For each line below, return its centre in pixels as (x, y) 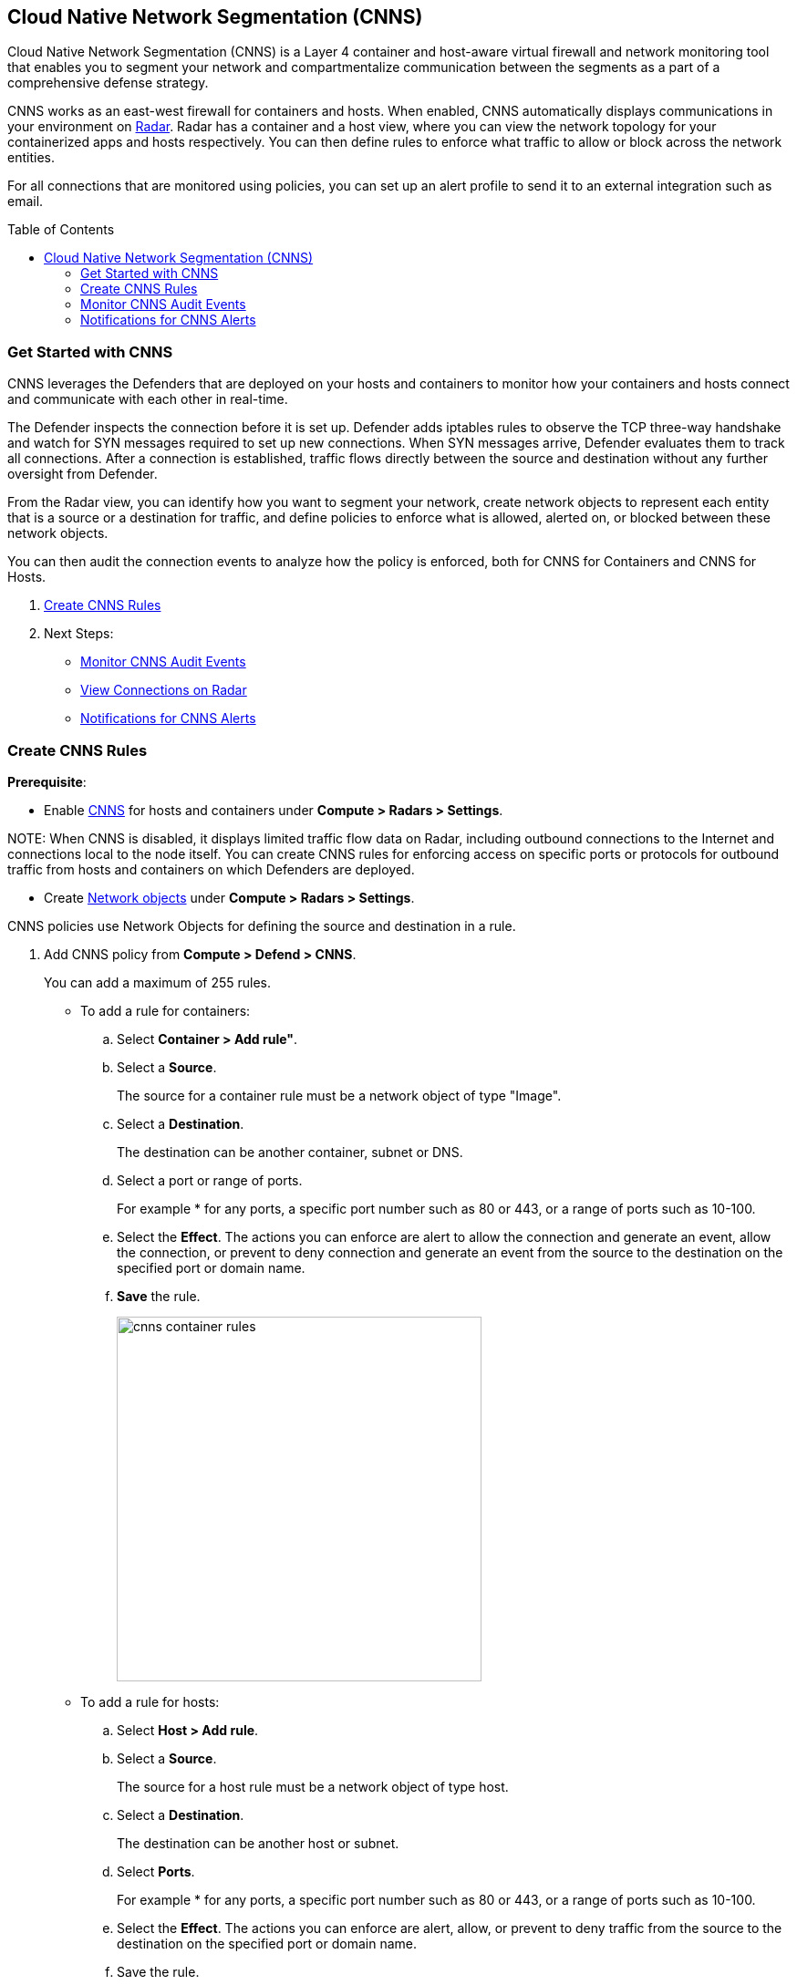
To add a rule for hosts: (150, 1701)
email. (26, 202)
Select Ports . (156, 1871)
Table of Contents (61, 230)
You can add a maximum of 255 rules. (158, 982)
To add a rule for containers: (166, 1010)
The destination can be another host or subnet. (258, 1843)
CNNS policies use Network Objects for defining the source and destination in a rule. (262, 925)
